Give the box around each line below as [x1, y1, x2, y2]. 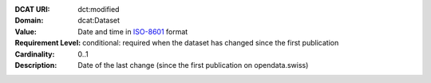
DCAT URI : [14, 5, 51, 14]
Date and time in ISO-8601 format [77, 26, 188, 36]
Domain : [14, 16, 44, 26]
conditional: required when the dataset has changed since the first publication [82, 38, 339, 48]
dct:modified [77, 5, 120, 14]
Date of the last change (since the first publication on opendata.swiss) [77, 60, 309, 69]
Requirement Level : [14, 38, 81, 48]
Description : [14, 60, 57, 69]
